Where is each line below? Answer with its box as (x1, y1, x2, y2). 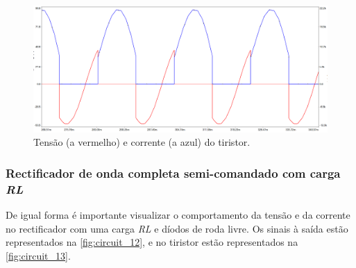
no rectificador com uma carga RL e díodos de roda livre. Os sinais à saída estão (6, 221, 348, 235)
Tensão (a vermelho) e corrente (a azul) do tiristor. (33, 135, 251, 149)
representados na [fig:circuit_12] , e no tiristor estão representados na (6, 235, 298, 249)
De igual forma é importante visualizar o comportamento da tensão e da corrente (6, 207, 350, 221)
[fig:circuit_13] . (6, 248, 71, 262)
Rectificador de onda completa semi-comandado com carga (6, 164, 341, 181)
